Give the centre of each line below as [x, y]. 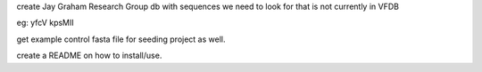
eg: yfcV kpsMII [46, 23]
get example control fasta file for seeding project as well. [121, 39]
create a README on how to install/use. [89, 56]
